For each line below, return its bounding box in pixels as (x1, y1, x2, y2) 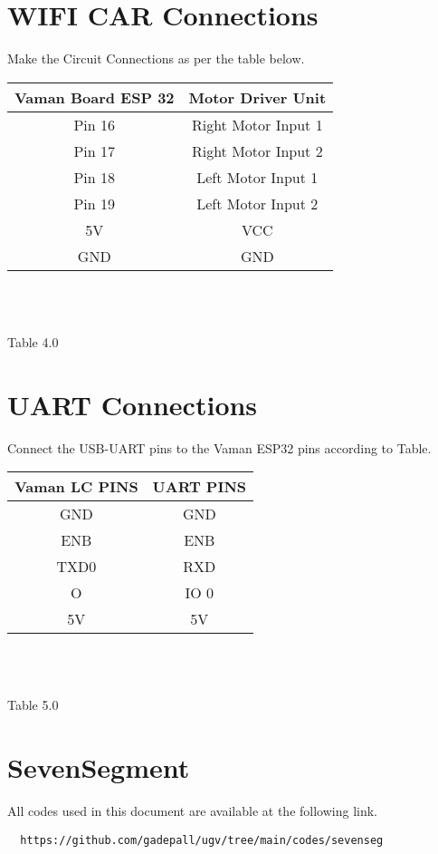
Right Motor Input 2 (191, 140, 323, 161)
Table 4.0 (7, 332, 59, 351)
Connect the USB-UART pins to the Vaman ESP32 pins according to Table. (7, 438, 432, 457)
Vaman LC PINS (14, 476, 138, 498)
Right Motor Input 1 (191, 113, 323, 135)
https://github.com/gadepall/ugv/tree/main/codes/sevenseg (20, 833, 384, 847)
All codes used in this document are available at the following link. (7, 801, 377, 820)
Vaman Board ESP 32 (14, 86, 175, 108)
